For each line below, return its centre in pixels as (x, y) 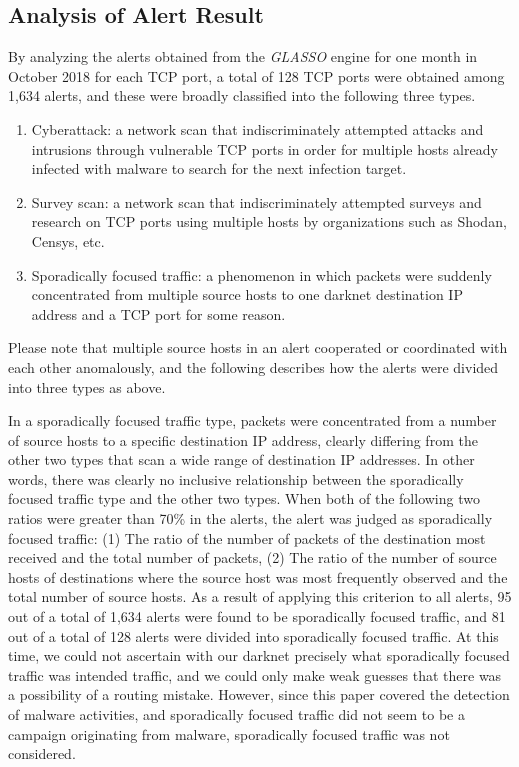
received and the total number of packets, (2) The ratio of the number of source (252, 557)
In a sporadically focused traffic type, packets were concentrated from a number (252, 420)
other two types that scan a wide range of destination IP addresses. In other (241, 459)
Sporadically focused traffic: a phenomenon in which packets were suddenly (261, 274)
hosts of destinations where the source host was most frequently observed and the (258, 576)
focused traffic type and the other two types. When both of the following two (244, 498)
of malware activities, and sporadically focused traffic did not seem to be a (236, 714)
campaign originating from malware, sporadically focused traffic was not (229, 733)
